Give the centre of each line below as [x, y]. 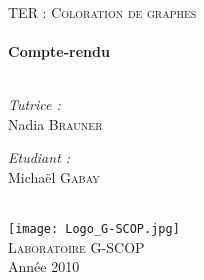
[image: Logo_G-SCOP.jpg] [94, 228]
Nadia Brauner [55, 123]
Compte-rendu [59, 50]
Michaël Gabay [54, 176]
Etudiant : [39, 157]
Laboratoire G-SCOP [76, 246]
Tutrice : [34, 103]
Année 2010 [44, 266]
